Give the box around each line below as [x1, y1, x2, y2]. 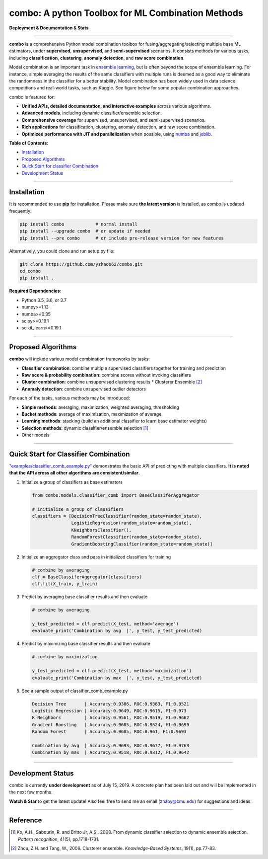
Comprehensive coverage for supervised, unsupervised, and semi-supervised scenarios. [21, 117, 206, 123]
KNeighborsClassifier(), [71, 527, 132, 533]
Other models [21, 432, 50, 438]
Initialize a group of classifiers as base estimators [21, 479, 123, 485]
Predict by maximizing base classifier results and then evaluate [21, 641, 151, 647]
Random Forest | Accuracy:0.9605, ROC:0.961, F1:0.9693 [32, 729, 187, 735]
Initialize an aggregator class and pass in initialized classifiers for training [21, 554, 171, 560]
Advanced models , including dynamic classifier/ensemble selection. [21, 110, 162, 116]
